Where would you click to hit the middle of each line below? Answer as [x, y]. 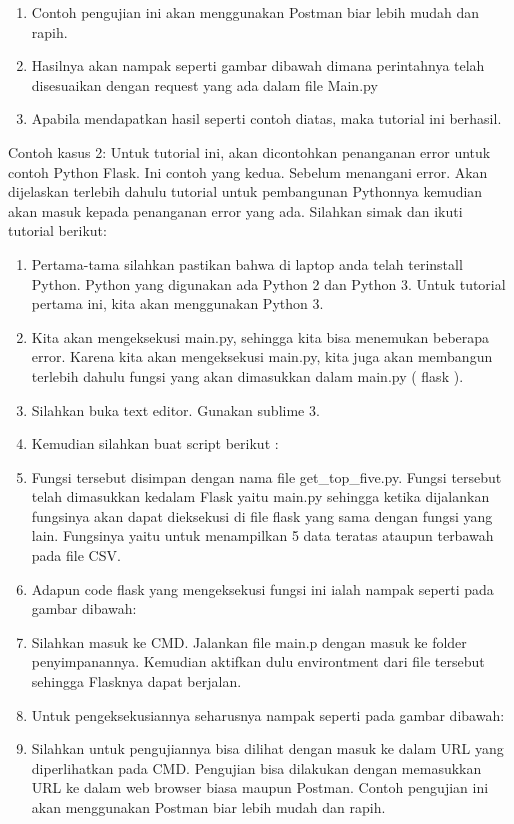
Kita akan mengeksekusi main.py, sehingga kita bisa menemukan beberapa [260, 336]
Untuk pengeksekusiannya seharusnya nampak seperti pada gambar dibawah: [268, 714]
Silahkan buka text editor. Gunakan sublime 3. [175, 409]
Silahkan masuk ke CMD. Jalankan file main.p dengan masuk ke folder [249, 641]
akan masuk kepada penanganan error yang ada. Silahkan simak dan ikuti [235, 210]
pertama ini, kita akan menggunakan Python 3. [177, 303]
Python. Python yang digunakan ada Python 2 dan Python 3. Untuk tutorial [268, 283]
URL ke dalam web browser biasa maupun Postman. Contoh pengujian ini [260, 787]
